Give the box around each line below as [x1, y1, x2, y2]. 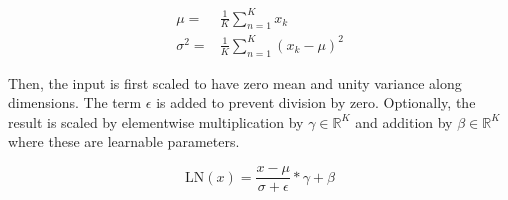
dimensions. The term [8, 92, 142, 113]
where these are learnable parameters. [8, 131, 240, 152]
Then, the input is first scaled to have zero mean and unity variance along [8, 72, 462, 93]
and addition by [355, 111, 453, 132]
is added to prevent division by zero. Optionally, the [156, 92, 476, 113]
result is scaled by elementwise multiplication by [8, 111, 304, 132]
